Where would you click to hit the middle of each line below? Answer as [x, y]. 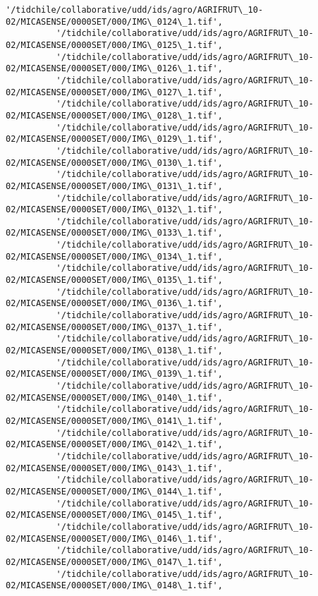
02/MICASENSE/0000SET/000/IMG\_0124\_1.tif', [114, 22]
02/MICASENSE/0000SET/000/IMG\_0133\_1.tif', [114, 233]
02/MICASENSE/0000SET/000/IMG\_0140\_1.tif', [114, 397]
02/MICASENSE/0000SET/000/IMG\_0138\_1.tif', [114, 351]
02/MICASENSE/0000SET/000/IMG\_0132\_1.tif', [114, 210]
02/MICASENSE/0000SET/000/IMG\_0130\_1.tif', [114, 163]
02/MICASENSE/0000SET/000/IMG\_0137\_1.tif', [114, 327]
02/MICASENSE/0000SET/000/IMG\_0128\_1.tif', [114, 115]
